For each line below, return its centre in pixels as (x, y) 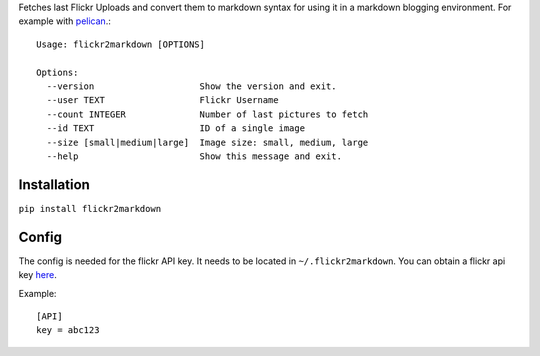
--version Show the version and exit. (191, 86)
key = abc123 (68, 330)
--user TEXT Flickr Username (162, 100)
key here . (37, 275)
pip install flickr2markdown (90, 208)
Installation (54, 184)
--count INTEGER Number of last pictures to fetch (207, 114)
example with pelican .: (65, 21)
